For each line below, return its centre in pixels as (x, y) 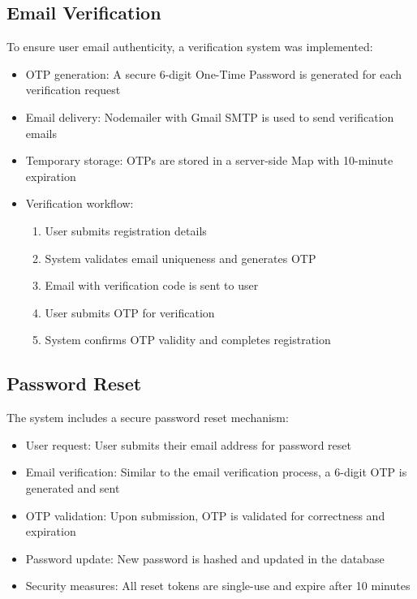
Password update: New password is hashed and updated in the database (205, 558)
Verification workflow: (80, 203)
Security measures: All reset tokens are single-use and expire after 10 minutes (218, 586)
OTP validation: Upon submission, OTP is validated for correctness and (205, 515)
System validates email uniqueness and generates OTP (181, 258)
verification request (73, 90)
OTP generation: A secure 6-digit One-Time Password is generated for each (214, 73)
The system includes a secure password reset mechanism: (148, 418)
